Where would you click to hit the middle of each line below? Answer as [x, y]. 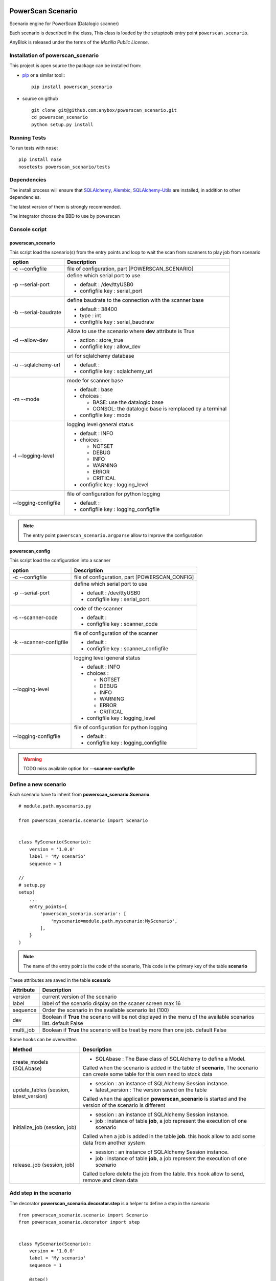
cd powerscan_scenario [60, 117]
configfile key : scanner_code [122, 624]
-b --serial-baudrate [37, 313]
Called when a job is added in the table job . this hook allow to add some [169, 1136]
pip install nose [40, 160]
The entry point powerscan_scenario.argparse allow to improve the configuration [113, 535]
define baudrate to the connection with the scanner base [135, 300]
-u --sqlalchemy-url [36, 365]
